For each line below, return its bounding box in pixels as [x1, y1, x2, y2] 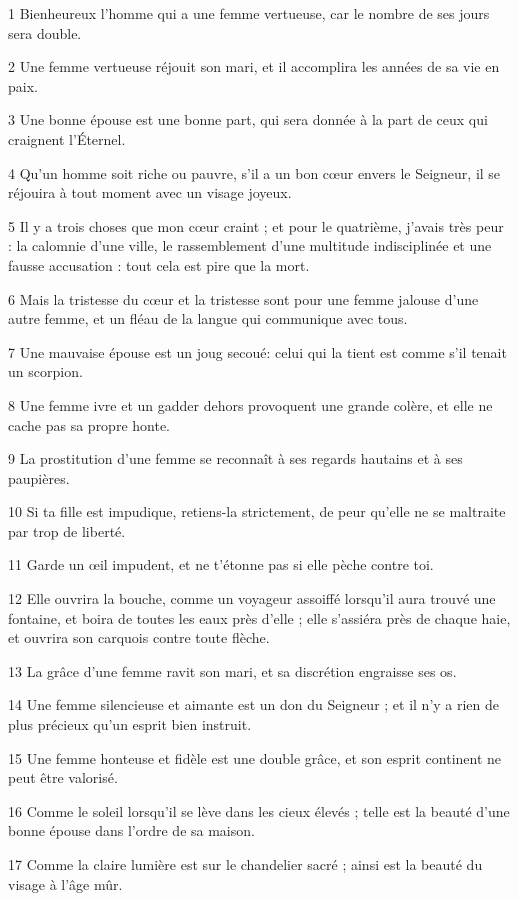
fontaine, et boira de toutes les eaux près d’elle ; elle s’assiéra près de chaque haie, [8, 607, 511, 628]
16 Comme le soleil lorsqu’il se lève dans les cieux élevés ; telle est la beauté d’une [8, 800, 510, 821]
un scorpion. [8, 361, 83, 382]
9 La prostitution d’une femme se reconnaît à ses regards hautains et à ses [8, 448, 463, 469]
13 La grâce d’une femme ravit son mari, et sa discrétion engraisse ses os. [8, 660, 457, 681]
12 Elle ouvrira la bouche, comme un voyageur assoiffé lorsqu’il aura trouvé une [8, 588, 496, 609]
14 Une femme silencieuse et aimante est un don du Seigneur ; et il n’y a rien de [8, 694, 500, 715]
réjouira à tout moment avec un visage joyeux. [8, 182, 292, 203]
